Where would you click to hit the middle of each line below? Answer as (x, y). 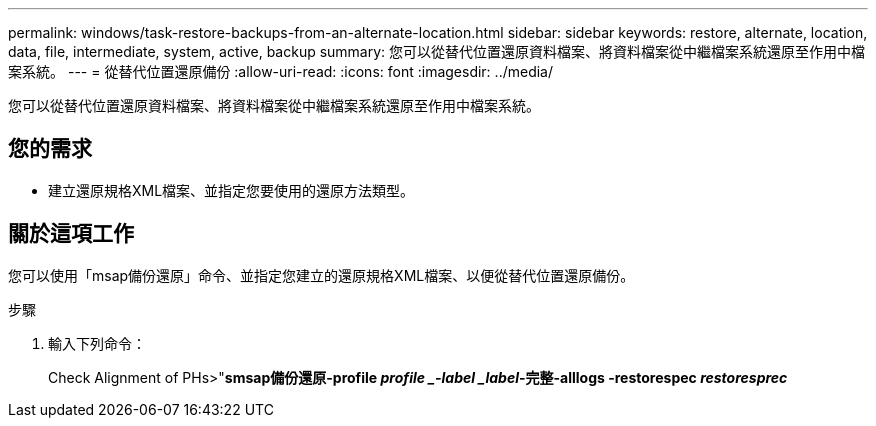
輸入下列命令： (97, 343)
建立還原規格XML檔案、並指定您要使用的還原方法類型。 (231, 190)
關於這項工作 (71, 234)
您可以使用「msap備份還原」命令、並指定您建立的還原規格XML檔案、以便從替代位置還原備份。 (321, 275)
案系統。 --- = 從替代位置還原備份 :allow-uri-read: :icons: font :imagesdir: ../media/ (281, 71)
